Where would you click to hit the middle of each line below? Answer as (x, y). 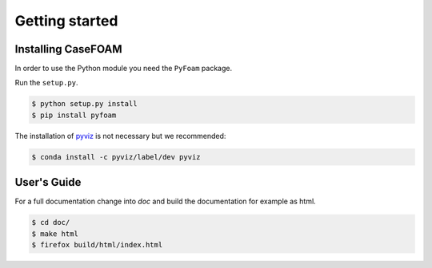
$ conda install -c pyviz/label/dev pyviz (116, 157)
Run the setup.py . (46, 83)
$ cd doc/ (51, 223)
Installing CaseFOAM (68, 49)
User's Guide (48, 182)
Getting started (66, 21)
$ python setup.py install (84, 104)
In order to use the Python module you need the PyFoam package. (124, 69)
